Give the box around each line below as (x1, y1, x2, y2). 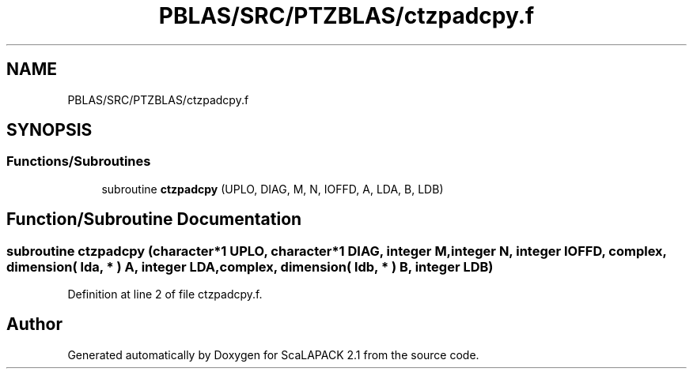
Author (6, 314, 62, 335)
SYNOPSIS (6, 120, 93, 141)
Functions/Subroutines (6, 153, 151, 170)
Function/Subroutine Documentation (6, 209, 302, 230)
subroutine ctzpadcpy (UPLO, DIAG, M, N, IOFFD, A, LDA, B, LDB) (101, 182, 444, 196)
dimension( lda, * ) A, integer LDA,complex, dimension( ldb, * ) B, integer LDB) (6, 258, 494, 275)
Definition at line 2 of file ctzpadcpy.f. (67, 287, 263, 302)
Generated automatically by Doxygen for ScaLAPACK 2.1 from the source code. (67, 347, 479, 362)
